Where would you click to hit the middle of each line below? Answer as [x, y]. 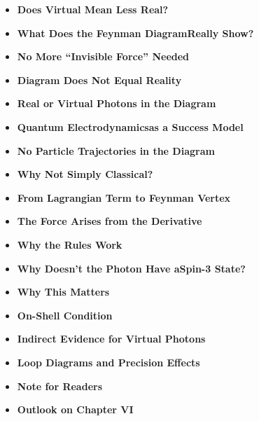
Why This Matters [63, 292]
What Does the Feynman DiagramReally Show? [135, 33]
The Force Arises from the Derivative [110, 221]
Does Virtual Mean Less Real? [93, 9]
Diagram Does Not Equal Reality [99, 80]
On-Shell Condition [65, 315]
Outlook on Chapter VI [75, 409]
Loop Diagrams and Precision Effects [108, 362]
